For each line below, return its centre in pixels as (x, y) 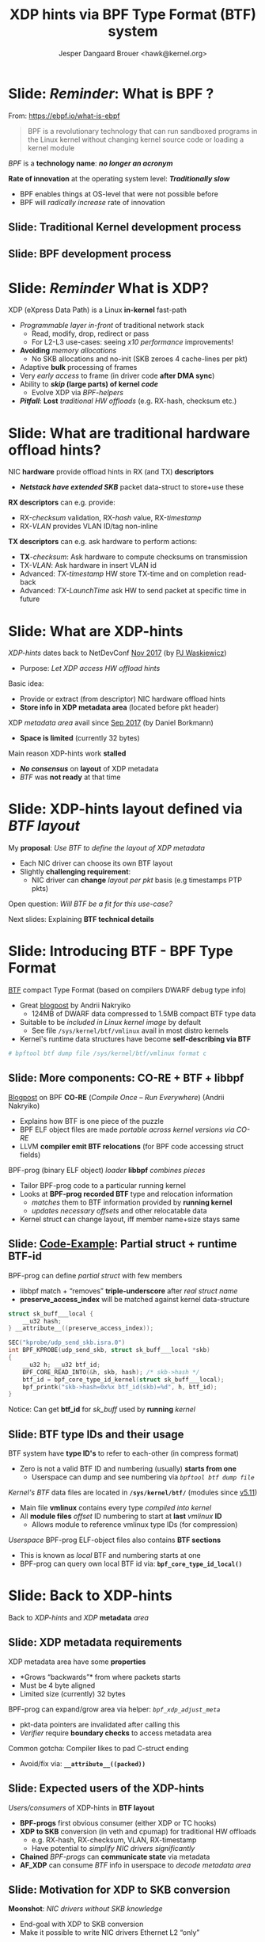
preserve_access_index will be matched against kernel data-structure (134, 1299)
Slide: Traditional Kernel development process (125, 227)
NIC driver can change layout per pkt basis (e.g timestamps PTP (137, 880)
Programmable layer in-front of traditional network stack (112, 326)
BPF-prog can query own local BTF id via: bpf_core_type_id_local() (131, 1564)
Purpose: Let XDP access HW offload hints (90, 668)
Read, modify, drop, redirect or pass (90, 333)
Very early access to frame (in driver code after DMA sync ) (117, 376)
